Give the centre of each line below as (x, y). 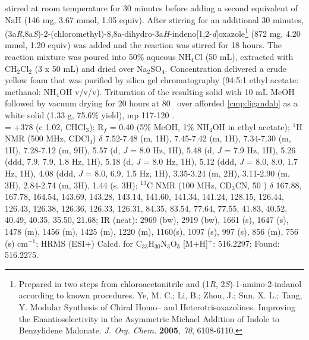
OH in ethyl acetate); (251, 126)
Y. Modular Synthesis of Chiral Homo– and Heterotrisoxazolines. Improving (157, 306)
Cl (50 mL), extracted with (244, 57)
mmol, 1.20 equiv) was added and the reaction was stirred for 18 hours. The (143, 45)
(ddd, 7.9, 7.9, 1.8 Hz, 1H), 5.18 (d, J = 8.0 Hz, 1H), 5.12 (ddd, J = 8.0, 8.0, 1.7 (152, 161)
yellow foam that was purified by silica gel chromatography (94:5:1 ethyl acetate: (152, 80)
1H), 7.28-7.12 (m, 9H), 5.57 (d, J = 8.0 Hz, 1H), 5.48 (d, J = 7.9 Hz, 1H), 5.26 (150, 149)
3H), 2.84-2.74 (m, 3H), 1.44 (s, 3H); (71, 185)
